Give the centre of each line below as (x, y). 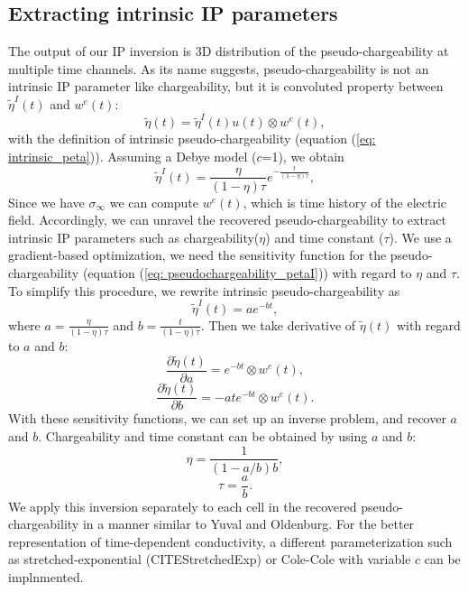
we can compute (154, 202)
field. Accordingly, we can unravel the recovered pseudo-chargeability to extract (228, 220)
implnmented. (46, 577)
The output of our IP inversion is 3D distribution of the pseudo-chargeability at (229, 51)
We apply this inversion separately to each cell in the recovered (183, 506)
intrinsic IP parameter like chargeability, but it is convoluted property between (226, 86)
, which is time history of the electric (344, 202)
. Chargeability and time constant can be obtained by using (203, 435)
